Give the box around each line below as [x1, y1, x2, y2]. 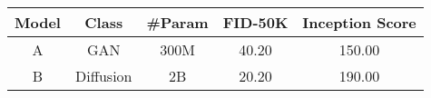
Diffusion [74, 65, 132, 86]
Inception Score [302, 12, 416, 33]
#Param [146, 12, 209, 33]
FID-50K [222, 12, 289, 33]
